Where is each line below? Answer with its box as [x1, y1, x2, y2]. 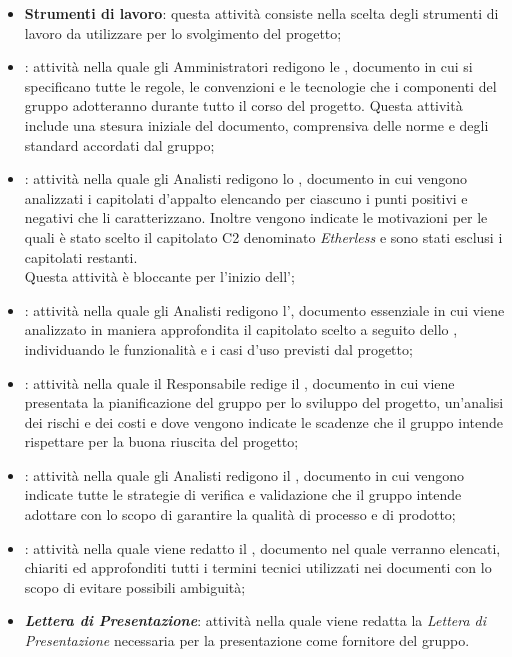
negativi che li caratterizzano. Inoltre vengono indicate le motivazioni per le [24, 207, 488, 228]
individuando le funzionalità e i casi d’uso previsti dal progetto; [24, 338, 413, 359]
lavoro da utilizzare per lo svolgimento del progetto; [24, 22, 342, 43]
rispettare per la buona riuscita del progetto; [24, 431, 299, 452]
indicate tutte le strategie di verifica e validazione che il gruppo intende [24, 484, 462, 505]
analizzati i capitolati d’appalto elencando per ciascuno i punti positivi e [24, 187, 468, 208]
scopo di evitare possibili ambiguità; [24, 576, 246, 597]
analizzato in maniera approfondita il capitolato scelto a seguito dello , [24, 319, 458, 340]
